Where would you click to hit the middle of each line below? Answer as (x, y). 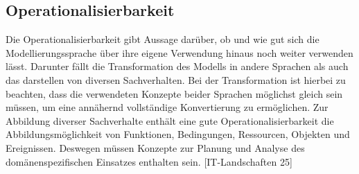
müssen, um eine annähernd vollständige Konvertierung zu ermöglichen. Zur (167, 107)
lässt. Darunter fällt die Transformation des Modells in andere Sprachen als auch (177, 66)
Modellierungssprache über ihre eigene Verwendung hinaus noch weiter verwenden (179, 52)
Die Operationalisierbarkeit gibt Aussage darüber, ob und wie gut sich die (163, 39)
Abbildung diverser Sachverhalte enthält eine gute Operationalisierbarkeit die (170, 120)
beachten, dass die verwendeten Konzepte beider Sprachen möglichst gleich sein (174, 93)
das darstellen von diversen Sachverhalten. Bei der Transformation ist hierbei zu (176, 79)
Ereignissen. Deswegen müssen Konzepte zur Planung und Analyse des (155, 147)
